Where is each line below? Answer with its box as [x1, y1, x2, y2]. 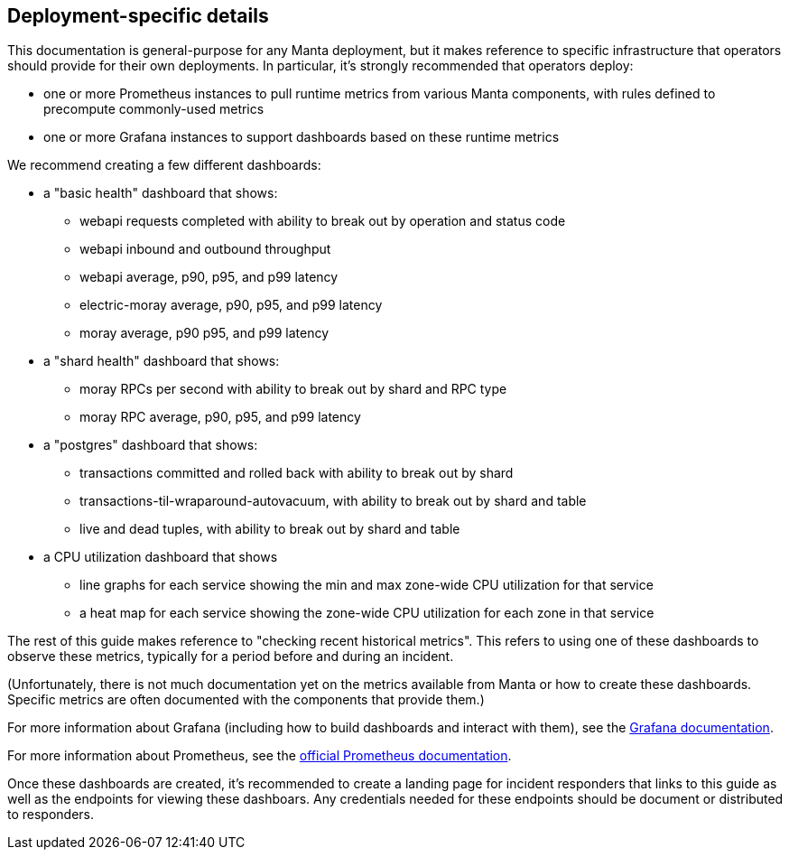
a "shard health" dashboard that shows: [43, 353, 280, 369]
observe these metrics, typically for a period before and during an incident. [7, 648, 454, 665]
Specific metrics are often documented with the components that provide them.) [7, 692, 485, 708]
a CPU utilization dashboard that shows [43, 549, 278, 565]
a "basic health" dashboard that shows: [43, 185, 278, 201]
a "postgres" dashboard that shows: [43, 437, 258, 453]
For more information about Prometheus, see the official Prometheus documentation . [7, 748, 512, 764]
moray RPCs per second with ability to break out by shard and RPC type [79, 381, 507, 397]
